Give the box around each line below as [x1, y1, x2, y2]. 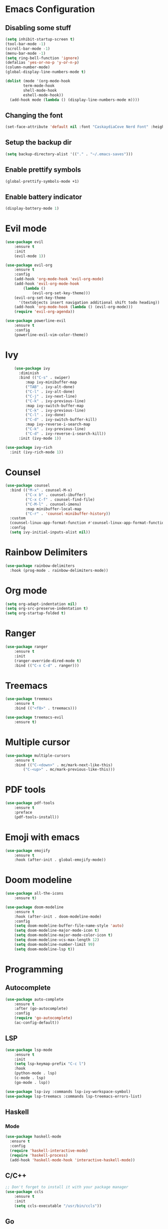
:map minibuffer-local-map [25, 506, 81, 512]
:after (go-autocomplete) [14, 1006, 68, 1011]
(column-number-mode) [5, 65, 50, 70]
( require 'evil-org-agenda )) [14, 309, 75, 314]
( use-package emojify [5, 848, 50, 853]
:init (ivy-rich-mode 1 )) [9, 449, 64, 455]
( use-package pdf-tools [5, 801, 55, 806]
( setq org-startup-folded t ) [5, 611, 66, 616]
